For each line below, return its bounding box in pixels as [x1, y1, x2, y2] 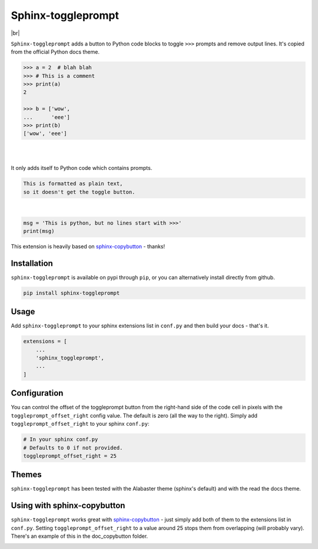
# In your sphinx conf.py [23, 436, 98, 443]
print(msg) [23, 228, 55, 234]
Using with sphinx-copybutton [11, 501, 125, 511]
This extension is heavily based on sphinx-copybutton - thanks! [11, 242, 165, 250]
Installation [11, 258, 53, 268]
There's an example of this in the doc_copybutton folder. [11, 532, 148, 540]
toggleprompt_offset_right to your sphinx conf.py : [11, 420, 150, 428]
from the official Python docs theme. [11, 48, 100, 55]
